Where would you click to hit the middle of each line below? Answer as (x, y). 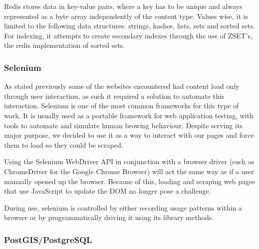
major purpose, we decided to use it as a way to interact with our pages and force (129, 135)
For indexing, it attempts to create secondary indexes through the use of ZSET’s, (128, 35)
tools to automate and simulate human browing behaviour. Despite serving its (123, 125)
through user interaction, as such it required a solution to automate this (114, 96)
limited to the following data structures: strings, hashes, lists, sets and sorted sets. (129, 26)
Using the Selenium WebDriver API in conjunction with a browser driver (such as (129, 161)
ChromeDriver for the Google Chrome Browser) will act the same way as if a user (129, 171)
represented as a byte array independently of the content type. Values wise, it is (126, 16)
